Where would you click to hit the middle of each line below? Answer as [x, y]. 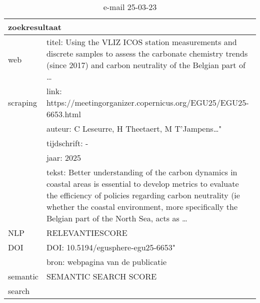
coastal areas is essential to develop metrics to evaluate [142, 184]
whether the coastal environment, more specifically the [142, 207]
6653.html [63, 114]
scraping [22, 102]
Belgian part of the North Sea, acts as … [117, 218]
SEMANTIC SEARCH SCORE [101, 276]
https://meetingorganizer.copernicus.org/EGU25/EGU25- [147, 102]
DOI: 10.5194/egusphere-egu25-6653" [111, 247]
